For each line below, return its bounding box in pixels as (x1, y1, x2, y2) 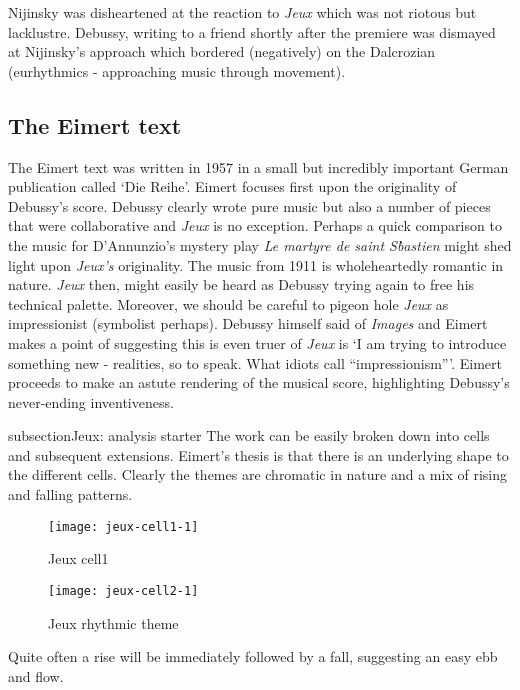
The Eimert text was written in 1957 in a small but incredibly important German (8, 156, 509, 177)
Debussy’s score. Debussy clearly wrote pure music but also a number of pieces (8, 195, 491, 216)
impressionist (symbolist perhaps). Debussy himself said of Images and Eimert (8, 313, 488, 334)
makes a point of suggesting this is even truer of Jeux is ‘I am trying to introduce (8, 332, 507, 353)
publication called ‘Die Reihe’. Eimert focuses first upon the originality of (8, 176, 457, 197)
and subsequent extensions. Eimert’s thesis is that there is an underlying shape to (8, 444, 509, 465)
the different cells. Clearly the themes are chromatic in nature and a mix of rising (8, 464, 507, 485)
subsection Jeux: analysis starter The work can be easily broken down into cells (8, 425, 490, 446)
